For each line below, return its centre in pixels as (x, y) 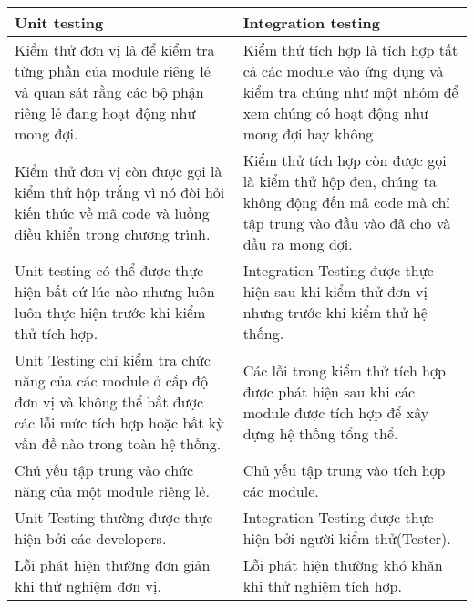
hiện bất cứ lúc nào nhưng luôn (115, 291)
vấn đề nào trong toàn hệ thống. (118, 443)
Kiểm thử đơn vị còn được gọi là (118, 170)
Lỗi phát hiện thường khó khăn (343, 565)
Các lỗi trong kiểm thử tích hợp (344, 370)
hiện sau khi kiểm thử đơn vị (335, 291)
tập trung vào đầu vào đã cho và (347, 223)
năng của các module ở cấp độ (111, 381)
